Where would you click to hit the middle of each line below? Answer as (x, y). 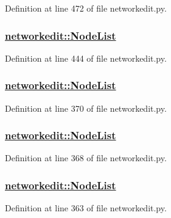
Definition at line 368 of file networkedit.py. (86, 158)
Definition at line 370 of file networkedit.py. (86, 108)
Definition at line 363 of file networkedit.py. (86, 208)
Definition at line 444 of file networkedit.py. (86, 58)
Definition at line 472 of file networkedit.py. (86, 8)
